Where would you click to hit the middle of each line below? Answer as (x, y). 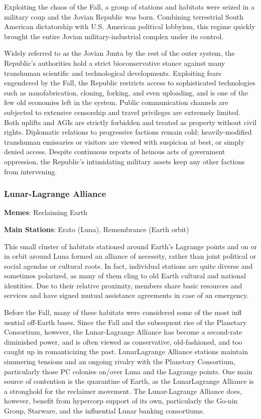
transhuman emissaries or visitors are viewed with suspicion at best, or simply (124, 141)
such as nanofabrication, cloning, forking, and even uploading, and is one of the (126, 92)
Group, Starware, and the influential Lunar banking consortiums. (104, 410)
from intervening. (31, 171)
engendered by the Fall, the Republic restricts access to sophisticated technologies (130, 83)
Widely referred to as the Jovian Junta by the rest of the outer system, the (119, 53)
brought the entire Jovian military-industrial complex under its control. (114, 36)
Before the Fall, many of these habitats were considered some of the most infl (123, 312)
